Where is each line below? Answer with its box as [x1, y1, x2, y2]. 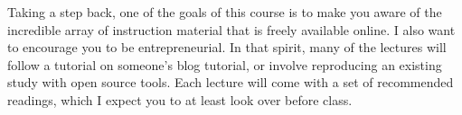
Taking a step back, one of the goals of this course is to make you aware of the [7, 3, 442, 21]
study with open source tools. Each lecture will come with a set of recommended [7, 73, 454, 92]
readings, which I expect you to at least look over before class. [7, 90, 353, 109]
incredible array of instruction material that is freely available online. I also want [7, 20, 456, 39]
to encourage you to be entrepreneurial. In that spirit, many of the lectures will [7, 38, 447, 57]
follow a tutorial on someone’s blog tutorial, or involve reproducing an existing [7, 55, 442, 74]
